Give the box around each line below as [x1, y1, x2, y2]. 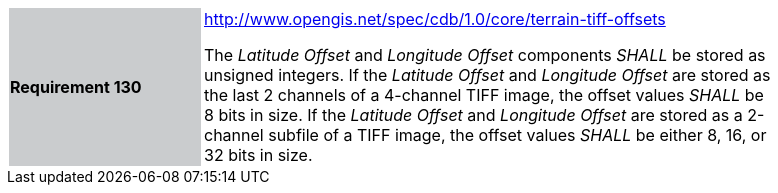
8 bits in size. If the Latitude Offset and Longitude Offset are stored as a [204, 105, 743, 125]
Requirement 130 [10, 77, 142, 97]
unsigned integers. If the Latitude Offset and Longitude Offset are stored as [204, 65, 771, 85]
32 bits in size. [204, 145, 313, 165]
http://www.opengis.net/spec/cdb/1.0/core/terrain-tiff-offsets [204, 9, 666, 29]
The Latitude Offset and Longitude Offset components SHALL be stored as [204, 45, 766, 65]
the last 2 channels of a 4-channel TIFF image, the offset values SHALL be [204, 85, 764, 105]
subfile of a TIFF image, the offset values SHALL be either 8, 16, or [268, 125, 767, 145]
